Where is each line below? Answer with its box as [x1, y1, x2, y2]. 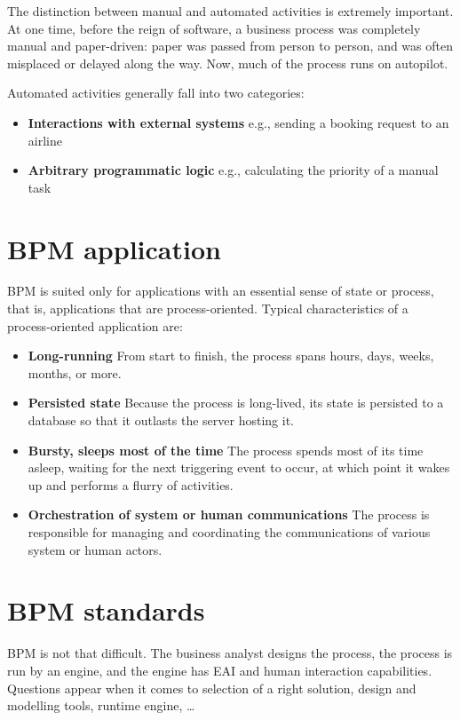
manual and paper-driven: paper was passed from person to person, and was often [7, 36, 453, 55]
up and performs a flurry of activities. [28, 475, 234, 494]
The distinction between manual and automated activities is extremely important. [7, 2, 454, 20]
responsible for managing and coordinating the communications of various [28, 523, 431, 541]
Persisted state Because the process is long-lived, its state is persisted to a [28, 393, 444, 412]
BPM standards [7, 592, 205, 629]
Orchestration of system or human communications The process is [28, 505, 430, 524]
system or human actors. [28, 540, 163, 558]
